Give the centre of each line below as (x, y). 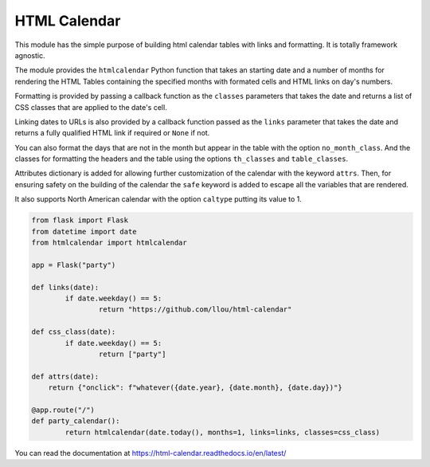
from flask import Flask (80, 220)
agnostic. (30, 55)
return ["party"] (132, 354)
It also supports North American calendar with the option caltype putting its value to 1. (158, 199)
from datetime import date (84, 232)
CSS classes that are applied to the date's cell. (91, 107)
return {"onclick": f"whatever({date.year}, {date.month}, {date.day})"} (195, 388)
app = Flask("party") (74, 265)
